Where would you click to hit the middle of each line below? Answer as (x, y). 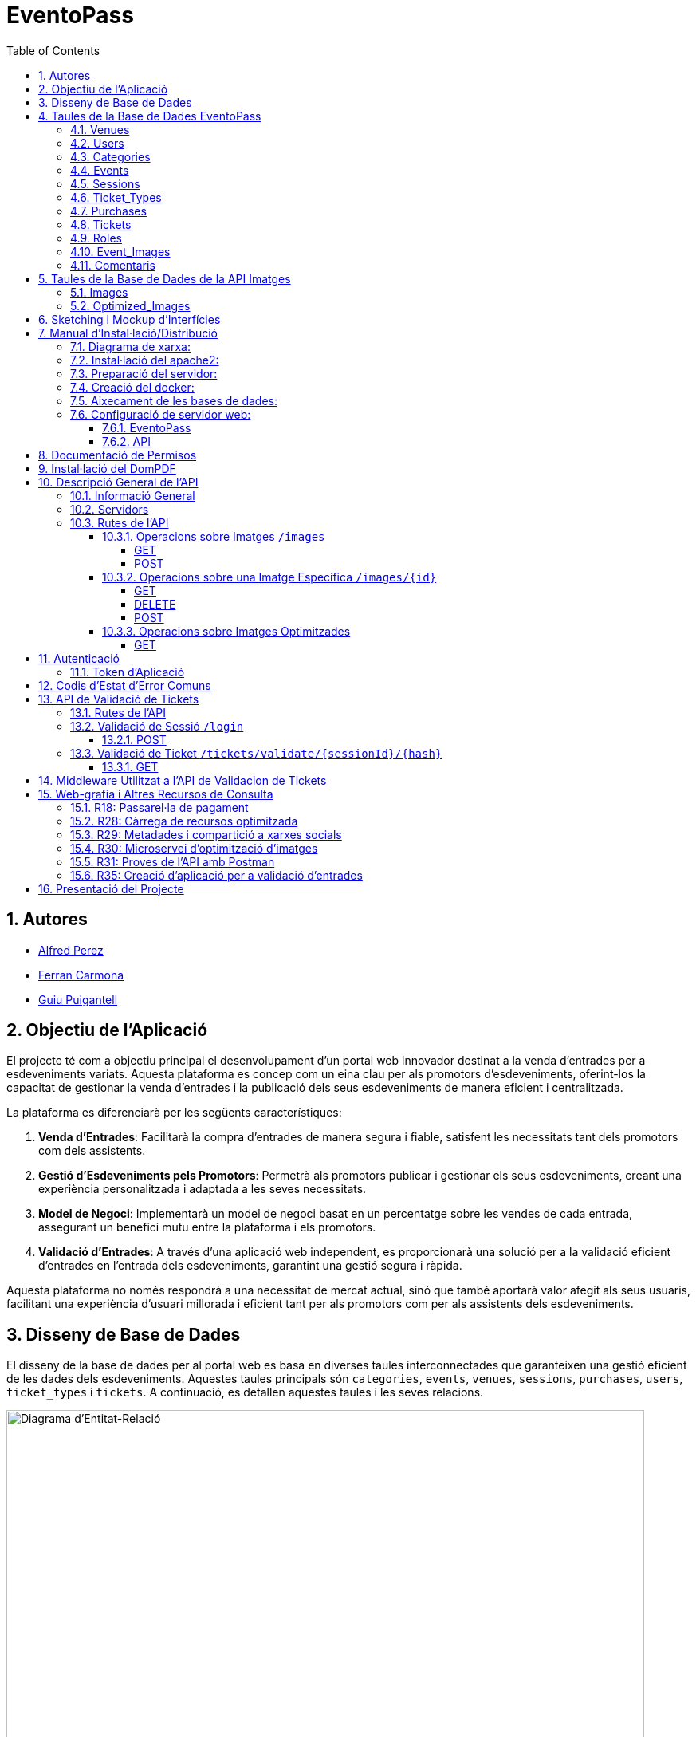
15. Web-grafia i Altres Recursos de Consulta (156, 794)
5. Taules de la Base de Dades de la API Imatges (165, 278)
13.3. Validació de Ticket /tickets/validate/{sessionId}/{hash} (256, 753)
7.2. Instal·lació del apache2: (145, 360)
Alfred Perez (71, 950)
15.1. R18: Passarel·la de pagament (159, 807)
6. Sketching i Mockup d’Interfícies (130, 319)
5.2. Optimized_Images (130, 305)
